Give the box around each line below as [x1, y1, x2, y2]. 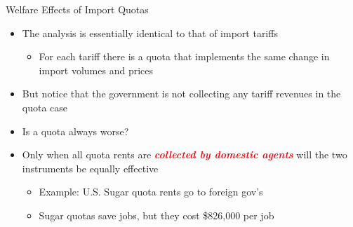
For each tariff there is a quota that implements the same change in [39, 49, 330, 64]
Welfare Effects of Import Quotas [6, 2, 149, 16]
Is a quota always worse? [22, 123, 129, 138]
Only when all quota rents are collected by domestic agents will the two [22, 147, 347, 162]
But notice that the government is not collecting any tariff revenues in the [22, 86, 341, 101]
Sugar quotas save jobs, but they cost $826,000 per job [39, 207, 274, 222]
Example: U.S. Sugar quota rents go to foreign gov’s [39, 184, 263, 199]
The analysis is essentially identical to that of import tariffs [22, 25, 278, 40]
